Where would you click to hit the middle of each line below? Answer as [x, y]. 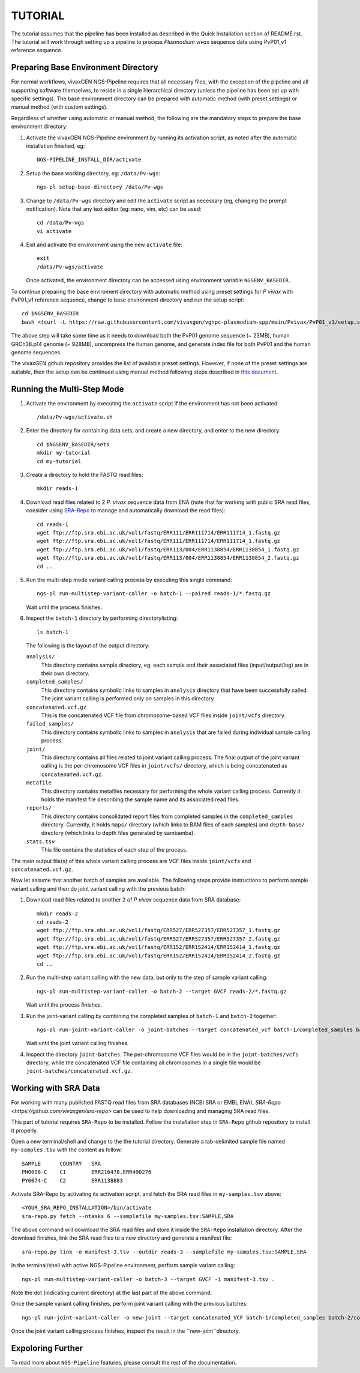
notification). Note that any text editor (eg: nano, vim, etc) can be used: [114, 209]
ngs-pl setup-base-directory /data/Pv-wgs [100, 187]
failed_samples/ [50, 724]
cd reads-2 [53, 922]
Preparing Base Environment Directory [85, 68]
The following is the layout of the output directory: [88, 645]
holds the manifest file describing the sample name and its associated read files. [140, 799]
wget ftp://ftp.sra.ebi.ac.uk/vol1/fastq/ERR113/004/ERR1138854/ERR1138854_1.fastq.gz [168, 549]
